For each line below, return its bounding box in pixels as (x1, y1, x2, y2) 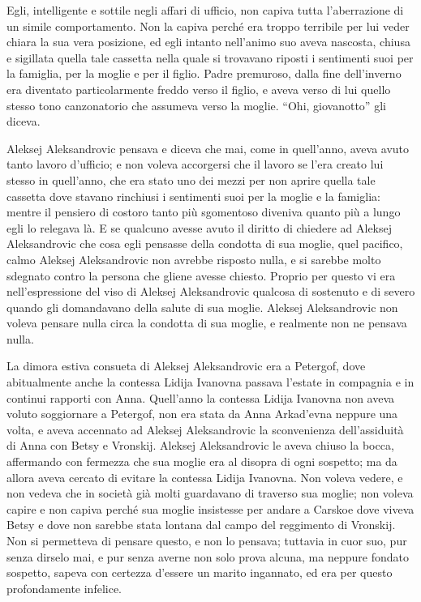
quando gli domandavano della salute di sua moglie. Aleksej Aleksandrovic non (6, 298, 398, 315)
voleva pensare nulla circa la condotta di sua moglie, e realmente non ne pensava (6, 314, 407, 331)
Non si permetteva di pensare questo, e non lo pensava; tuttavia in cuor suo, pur (6, 532, 407, 549)
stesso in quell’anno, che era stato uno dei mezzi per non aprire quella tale (6, 171, 376, 188)
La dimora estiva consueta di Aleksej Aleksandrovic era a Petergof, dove (6, 357, 366, 374)
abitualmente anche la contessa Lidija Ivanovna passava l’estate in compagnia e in (6, 374, 415, 391)
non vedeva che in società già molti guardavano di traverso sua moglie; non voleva (6, 485, 414, 502)
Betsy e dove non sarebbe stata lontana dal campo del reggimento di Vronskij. (6, 516, 396, 533)
